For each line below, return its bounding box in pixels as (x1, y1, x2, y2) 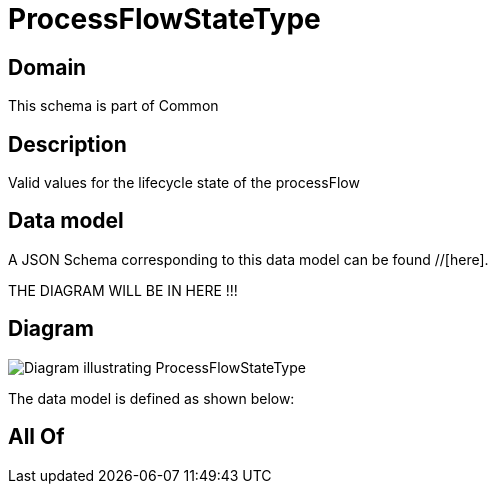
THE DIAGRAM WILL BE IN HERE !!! (8, 281, 238, 299)
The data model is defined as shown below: (8, 389, 295, 407)
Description (8, 131, 127, 157)
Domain (8, 54, 87, 80)
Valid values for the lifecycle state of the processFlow (8, 174, 360, 192)
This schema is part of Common (8, 97, 219, 115)
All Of (8, 424, 65, 450)
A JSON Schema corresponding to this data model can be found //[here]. (8, 250, 489, 268)
